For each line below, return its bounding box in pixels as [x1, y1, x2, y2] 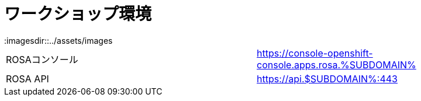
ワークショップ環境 [4, 4, 152, 24]
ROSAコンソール [6, 53, 78, 65]
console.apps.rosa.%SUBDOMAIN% [257, 58, 416, 71]
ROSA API [6, 72, 49, 85]
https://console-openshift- [257, 47, 373, 59]
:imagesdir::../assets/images [4, 35, 113, 46]
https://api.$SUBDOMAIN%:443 [257, 72, 398, 85]
